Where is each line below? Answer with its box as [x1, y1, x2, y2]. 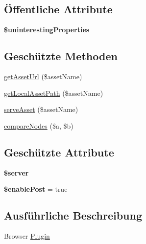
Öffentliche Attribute [4, 1, 113, 17]
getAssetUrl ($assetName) [4, 71, 82, 81]
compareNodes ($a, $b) [4, 120, 73, 131]
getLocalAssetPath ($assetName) [4, 88, 103, 98]
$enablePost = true [4, 184, 68, 194]
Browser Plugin [4, 230, 50, 241]
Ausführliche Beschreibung [4, 208, 142, 223]
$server [4, 167, 29, 177]
